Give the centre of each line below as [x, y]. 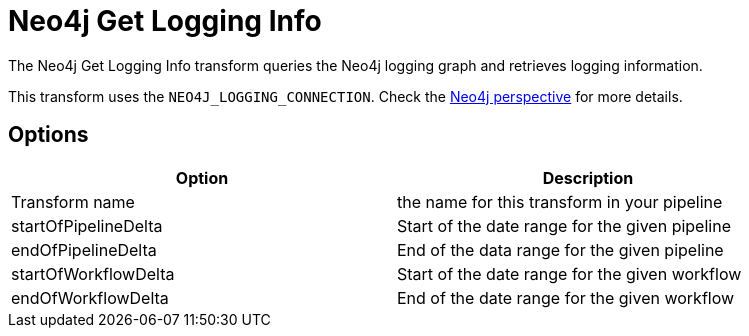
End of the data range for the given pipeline [560, 249]
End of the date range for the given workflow [566, 297]
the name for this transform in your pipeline [560, 201]
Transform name [73, 201]
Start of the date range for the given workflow [569, 273]
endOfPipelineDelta [84, 249]
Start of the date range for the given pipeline [564, 225]
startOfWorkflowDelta [93, 273]
